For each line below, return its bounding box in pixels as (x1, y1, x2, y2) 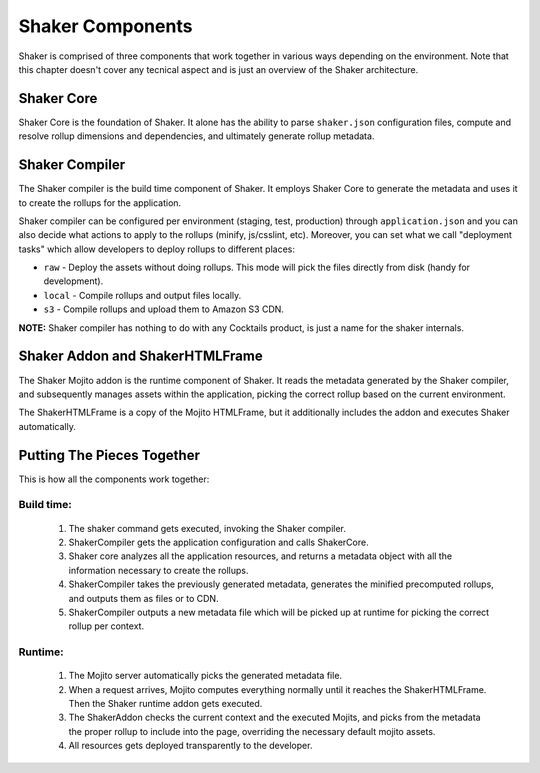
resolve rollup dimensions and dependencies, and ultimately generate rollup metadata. (18, 130, 375, 142)
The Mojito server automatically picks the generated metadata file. (68, 670, 343, 682)
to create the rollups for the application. (18, 196, 182, 209)
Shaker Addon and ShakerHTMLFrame (18, 348, 264, 365)
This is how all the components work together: (18, 473, 210, 485)
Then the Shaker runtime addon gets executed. (68, 698, 263, 710)
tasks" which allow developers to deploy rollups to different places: (18, 243, 295, 255)
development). (43, 275, 104, 287)
